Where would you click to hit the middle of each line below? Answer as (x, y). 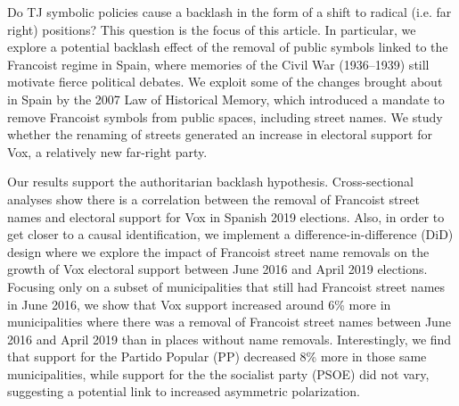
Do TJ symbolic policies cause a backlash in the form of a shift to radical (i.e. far (229, 12)
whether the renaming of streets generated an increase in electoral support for (220, 134)
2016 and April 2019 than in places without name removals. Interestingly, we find (229, 339)
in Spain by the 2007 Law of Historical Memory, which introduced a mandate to (226, 99)
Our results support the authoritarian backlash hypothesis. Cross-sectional (210, 182)
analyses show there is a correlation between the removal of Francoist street (213, 199)
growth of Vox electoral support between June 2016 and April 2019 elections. (217, 269)
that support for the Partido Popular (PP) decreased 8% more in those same (217, 356)
